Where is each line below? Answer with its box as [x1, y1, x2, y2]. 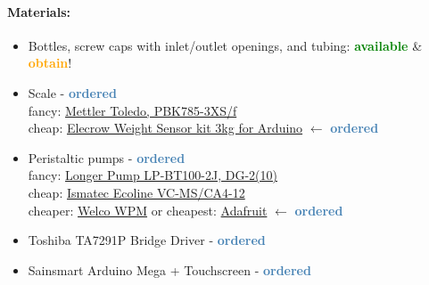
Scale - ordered [28, 83, 117, 102]
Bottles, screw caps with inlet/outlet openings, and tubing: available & [28, 36, 423, 54]
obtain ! [28, 53, 72, 72]
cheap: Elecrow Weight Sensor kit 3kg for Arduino [28, 118, 303, 137]
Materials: [7, 2, 70, 20]
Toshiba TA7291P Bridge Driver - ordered [28, 231, 266, 249]
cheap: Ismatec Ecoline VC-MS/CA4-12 [28, 183, 245, 201]
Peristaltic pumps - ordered [28, 148, 186, 167]
